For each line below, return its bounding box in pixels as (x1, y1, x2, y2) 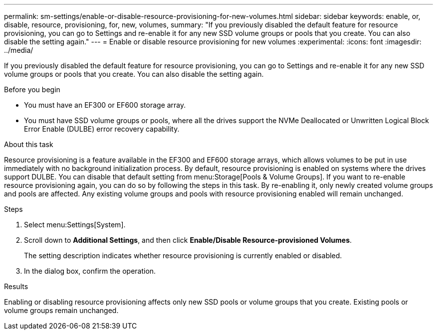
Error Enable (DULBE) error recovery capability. (24, 125, 180, 133)
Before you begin (4, 85, 60, 94)
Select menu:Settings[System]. (24, 220, 126, 229)
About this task (4, 140, 53, 149)
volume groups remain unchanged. (4, 306, 119, 315)
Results (4, 282, 28, 291)
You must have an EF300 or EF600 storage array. (24, 101, 186, 109)
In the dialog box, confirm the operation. (24, 267, 156, 275)
